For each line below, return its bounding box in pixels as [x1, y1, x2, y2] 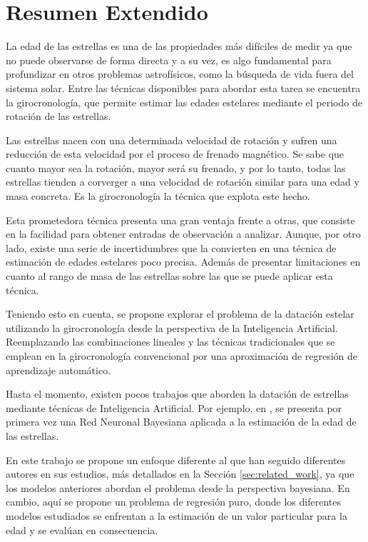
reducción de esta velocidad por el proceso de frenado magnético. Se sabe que [6, 146, 344, 161]
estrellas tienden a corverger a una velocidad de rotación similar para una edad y [6, 174, 359, 189]
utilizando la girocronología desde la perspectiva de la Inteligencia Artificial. [6, 320, 338, 335]
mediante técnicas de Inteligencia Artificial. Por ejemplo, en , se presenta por [6, 400, 342, 415]
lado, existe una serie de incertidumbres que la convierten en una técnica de [6, 240, 337, 255]
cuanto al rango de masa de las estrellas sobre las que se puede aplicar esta [6, 269, 333, 283]
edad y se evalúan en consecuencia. [6, 522, 158, 537]
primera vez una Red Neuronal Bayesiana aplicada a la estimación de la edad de [6, 414, 357, 429]
